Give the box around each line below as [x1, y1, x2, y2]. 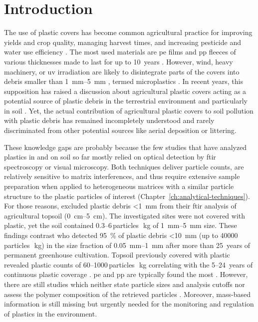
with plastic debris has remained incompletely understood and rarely [4, 115, 215, 125]
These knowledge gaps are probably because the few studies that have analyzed [4, 141, 247, 152]
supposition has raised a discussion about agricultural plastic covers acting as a [4, 85, 247, 96]
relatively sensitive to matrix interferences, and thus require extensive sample [4, 171, 240, 181]
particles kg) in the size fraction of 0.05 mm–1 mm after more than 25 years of [4, 239, 251, 250]
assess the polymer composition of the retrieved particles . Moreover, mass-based [4, 288, 251, 299]
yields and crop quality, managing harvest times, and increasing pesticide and [4, 36, 241, 47]
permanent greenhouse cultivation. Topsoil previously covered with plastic [4, 249, 230, 260]
